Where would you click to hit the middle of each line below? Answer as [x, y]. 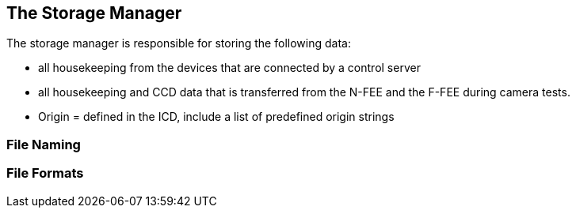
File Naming [44, 144]
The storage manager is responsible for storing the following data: [179, 43]
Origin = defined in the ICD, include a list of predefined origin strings [216, 117]
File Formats [45, 173]
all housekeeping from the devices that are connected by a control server [229, 68]
